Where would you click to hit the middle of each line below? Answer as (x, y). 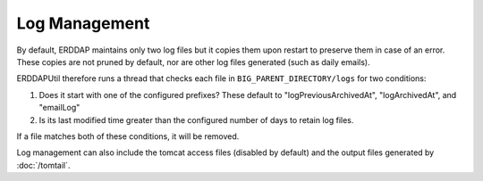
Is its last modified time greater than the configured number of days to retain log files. (196, 119)
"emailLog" (59, 108)
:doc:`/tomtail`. (43, 165)
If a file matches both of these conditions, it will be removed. (128, 136)
